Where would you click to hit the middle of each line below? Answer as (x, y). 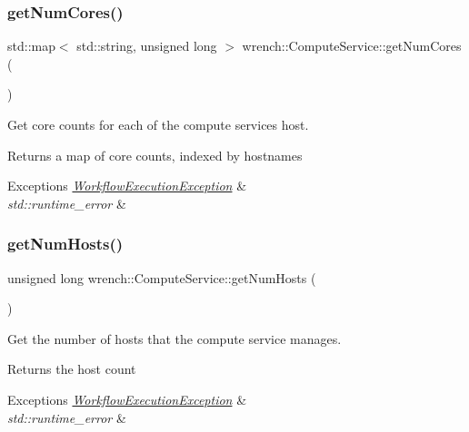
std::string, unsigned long (147, 46)
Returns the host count (72, 369)
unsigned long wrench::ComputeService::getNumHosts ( (162, 277)
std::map (31, 46)
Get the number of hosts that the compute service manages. (175, 338)
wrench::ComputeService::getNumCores (352, 46)
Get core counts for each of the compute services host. (158, 124)
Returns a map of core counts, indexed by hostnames (155, 155)
